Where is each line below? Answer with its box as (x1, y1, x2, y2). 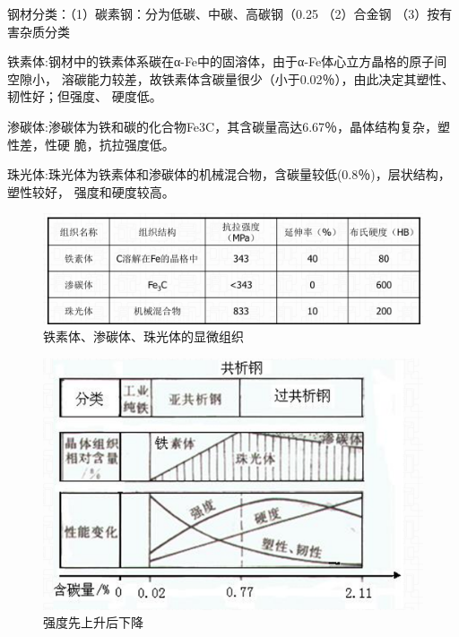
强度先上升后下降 (43, 613, 143, 632)
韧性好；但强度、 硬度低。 (7, 87, 162, 106)
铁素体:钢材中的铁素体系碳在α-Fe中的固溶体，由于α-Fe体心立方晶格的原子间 (7, 52, 447, 71)
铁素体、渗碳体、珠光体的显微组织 (43, 327, 244, 346)
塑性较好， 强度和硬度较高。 (7, 182, 175, 201)
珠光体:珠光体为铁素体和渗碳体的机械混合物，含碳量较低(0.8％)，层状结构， (7, 165, 451, 184)
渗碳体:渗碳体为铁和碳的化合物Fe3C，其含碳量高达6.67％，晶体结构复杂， (7, 116, 438, 135)
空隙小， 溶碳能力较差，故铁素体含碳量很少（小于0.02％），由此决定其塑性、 (7, 69, 455, 88)
